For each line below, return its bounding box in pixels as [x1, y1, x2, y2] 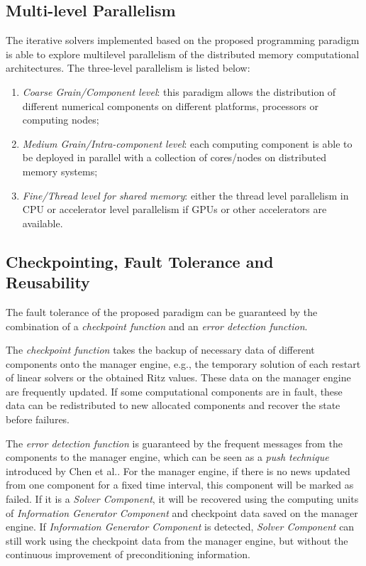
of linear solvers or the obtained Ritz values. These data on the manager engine [6, 370, 351, 385]
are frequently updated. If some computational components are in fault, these [6, 383, 343, 398]
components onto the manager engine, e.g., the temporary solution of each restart [6, 356, 361, 371]
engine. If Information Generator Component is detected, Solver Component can [6, 519, 355, 534]
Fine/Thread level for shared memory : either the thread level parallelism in [22, 187, 349, 202]
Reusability [6, 271, 90, 293]
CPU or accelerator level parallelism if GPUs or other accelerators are [22, 202, 327, 217]
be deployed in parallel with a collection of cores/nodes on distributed [22, 150, 326, 165]
